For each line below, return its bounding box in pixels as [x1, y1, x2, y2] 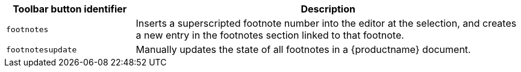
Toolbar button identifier [13, 3, 127, 15]
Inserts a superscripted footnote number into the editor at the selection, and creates [136, 17, 517, 29]
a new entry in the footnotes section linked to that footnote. [136, 29, 404, 41]
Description [301, 3, 355, 15]
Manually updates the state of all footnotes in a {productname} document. [136, 43, 471, 55]
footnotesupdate [6, 45, 77, 54]
